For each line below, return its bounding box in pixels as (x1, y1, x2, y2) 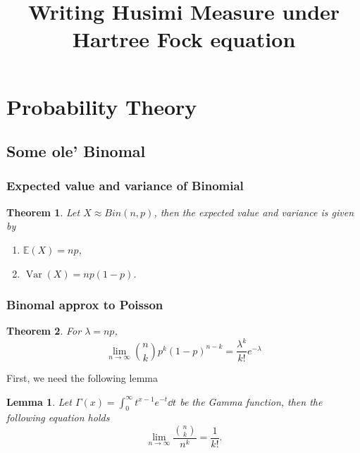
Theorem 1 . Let (6, 204, 80, 219)
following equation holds (6, 410, 110, 425)
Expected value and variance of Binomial (6, 177, 244, 194)
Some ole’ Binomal (6, 140, 146, 162)
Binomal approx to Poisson (6, 296, 163, 314)
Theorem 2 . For (6, 323, 82, 338)
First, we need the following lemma (6, 370, 158, 385)
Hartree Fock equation (72, 25, 296, 54)
